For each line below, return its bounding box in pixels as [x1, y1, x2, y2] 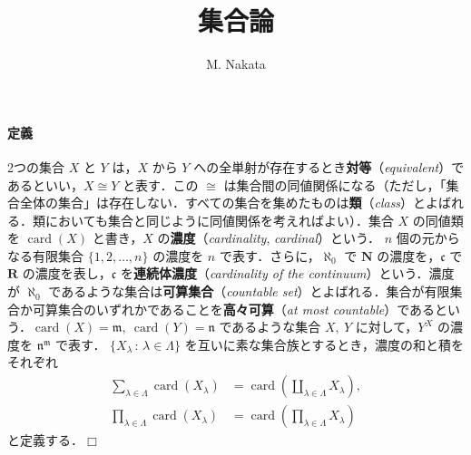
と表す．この [123, 175, 199, 194]
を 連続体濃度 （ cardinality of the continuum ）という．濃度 [120, 264, 455, 283]
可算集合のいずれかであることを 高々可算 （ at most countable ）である [32, 299, 436, 318]
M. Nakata [206, 54, 266, 73]
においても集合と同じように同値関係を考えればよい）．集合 [44, 210, 394, 229]
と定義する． [7, 431, 83, 450]
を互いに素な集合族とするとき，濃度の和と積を [184, 334, 464, 353]
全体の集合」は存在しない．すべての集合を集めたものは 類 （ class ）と [19, 193, 427, 212]
